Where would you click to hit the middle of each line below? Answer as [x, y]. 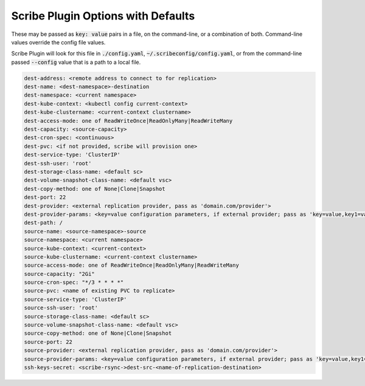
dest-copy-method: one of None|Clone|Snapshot [95, 189]
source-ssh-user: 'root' [61, 308]
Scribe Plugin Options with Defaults [103, 16]
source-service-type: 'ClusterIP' [75, 299]
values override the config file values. [58, 42]
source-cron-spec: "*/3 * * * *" [74, 282]
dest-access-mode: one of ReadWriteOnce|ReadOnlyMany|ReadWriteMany [128, 121]
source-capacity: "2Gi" [60, 274]
